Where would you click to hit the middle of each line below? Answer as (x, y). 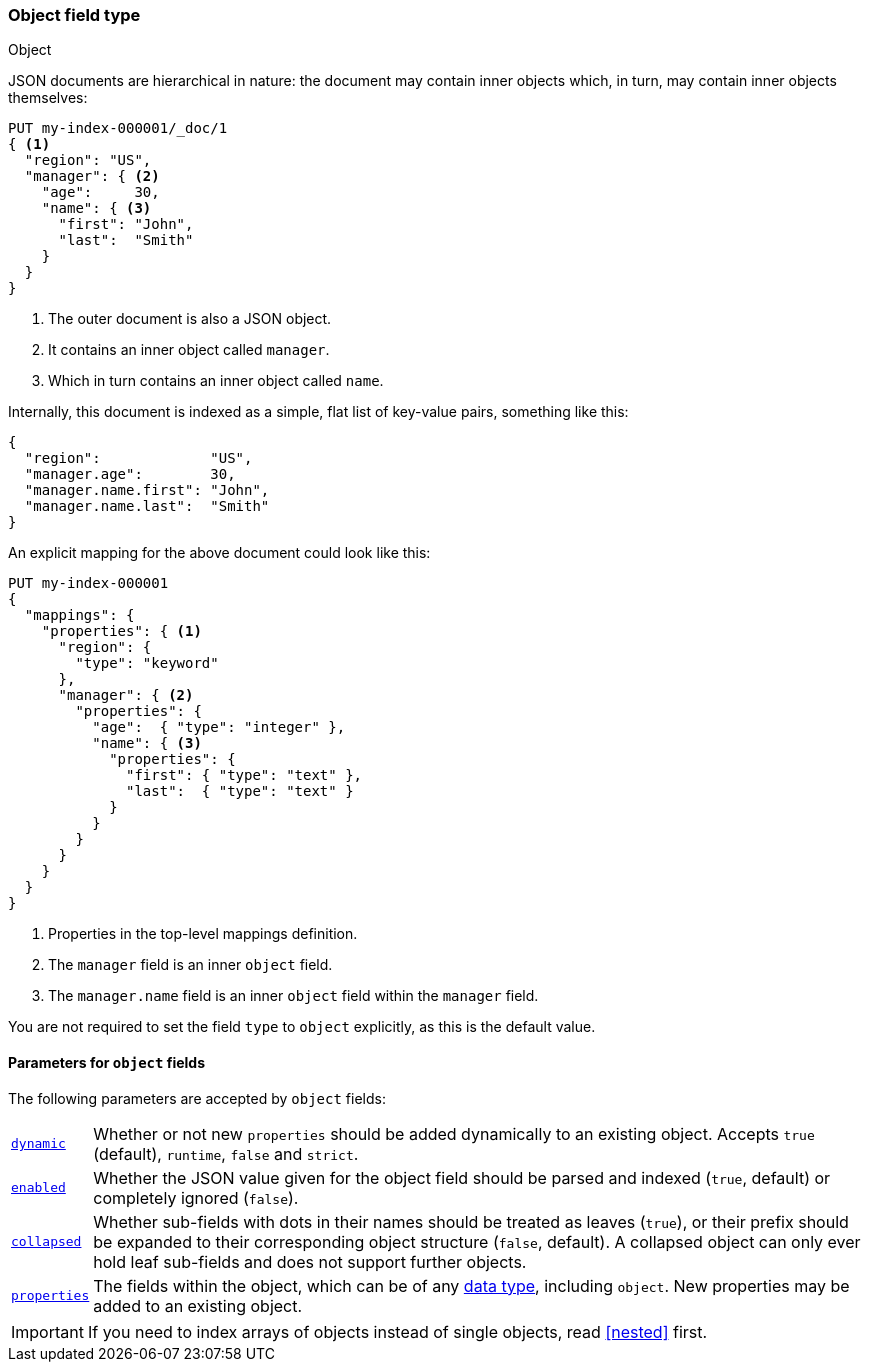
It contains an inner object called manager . (189, 350)
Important (47, 1331)
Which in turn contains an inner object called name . (216, 381)
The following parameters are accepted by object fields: (197, 1098)
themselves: (48, 98)
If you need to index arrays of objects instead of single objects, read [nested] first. (397, 1331)
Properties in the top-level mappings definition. (203, 934)
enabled (38, 1188)
